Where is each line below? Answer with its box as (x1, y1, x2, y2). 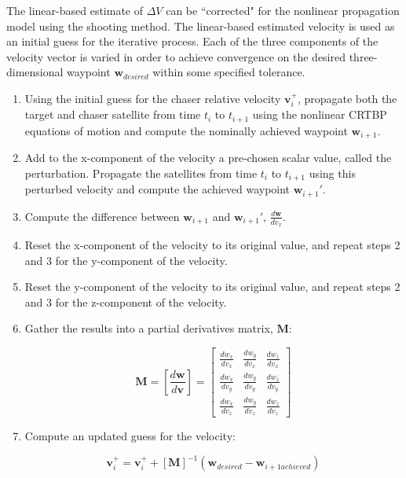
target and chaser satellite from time (24, 106, 201, 123)
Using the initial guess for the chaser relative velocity (24, 90, 281, 106)
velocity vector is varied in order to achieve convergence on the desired (6, 48, 346, 64)
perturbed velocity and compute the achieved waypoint (24, 181, 291, 197)
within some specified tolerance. (152, 64, 305, 80)
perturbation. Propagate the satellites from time (24, 164, 258, 181)
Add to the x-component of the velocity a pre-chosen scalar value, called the (24, 149, 392, 166)
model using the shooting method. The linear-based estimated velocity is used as (6, 17, 395, 34)
